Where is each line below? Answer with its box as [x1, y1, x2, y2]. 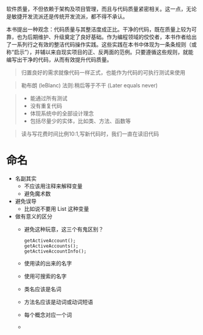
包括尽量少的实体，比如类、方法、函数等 [30, 118, 131, 124]
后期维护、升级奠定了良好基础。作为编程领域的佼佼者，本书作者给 [27, 33, 192, 41]
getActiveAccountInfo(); [24, 248, 87, 254]
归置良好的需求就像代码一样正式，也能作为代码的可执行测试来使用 [21, 69, 185, 76]
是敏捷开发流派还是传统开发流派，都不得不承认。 [6, 13, 128, 20]
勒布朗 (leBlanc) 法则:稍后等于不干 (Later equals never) [21, 82, 158, 89]
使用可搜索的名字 [24, 272, 67, 280]
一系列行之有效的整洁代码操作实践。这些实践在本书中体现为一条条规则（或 [11, 41, 197, 48]
